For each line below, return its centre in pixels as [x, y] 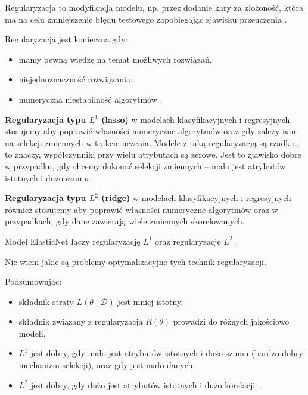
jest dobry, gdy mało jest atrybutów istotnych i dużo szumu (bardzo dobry [167, 353]
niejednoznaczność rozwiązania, [76, 79]
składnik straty [46, 301]
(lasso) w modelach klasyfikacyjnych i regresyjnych [196, 119]
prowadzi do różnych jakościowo [231, 321]
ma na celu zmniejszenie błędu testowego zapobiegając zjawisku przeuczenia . [146, 19]
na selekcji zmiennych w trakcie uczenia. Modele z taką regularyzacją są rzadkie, [152, 142]
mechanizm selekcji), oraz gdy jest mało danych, [107, 365]
